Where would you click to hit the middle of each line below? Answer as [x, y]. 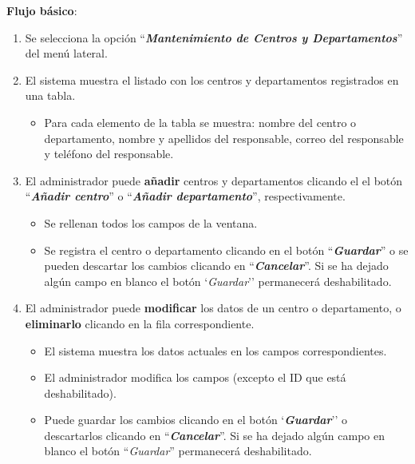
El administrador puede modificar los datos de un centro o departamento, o [213, 308]
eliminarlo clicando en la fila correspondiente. [140, 323]
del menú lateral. [66, 53]
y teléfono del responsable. [109, 154]
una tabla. [50, 95]
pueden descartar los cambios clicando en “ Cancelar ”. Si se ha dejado [216, 266]
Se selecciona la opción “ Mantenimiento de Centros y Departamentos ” [214, 37]
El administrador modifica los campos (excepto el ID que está [195, 377]
